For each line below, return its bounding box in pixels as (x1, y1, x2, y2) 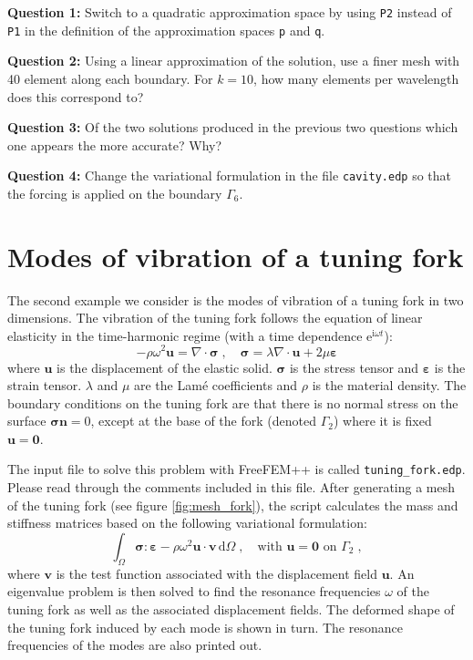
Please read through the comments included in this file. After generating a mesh (7, 478, 456, 497)
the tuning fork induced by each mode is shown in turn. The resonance (7, 617, 403, 636)
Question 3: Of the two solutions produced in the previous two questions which (7, 118, 458, 137)
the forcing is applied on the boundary (7, 183, 222, 202)
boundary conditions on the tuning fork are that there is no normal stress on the (7, 393, 458, 412)
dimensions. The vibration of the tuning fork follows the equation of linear (7, 308, 423, 327)
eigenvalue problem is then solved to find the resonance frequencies (7, 582, 381, 601)
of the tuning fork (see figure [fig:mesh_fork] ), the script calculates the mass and (7, 495, 458, 514)
